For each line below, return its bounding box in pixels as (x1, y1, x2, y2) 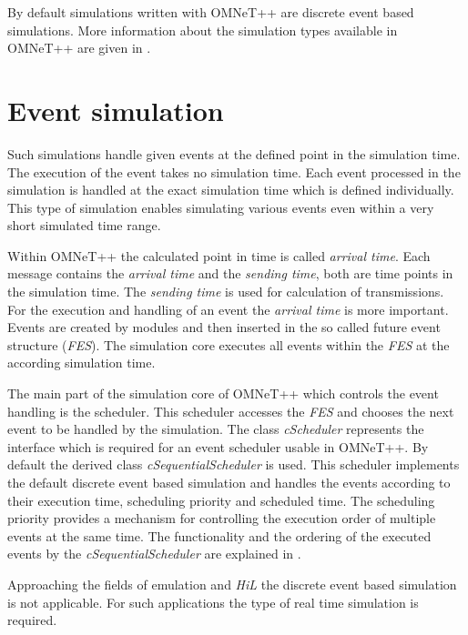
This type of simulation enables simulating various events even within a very (7, 197, 434, 217)
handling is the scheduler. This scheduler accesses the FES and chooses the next (7, 401, 454, 420)
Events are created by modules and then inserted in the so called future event (7, 317, 441, 337)
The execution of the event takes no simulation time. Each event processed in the (7, 162, 461, 181)
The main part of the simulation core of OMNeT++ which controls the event (7, 384, 439, 403)
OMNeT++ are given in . (7, 38, 151, 57)
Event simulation (7, 91, 224, 128)
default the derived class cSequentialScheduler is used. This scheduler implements (7, 455, 460, 474)
